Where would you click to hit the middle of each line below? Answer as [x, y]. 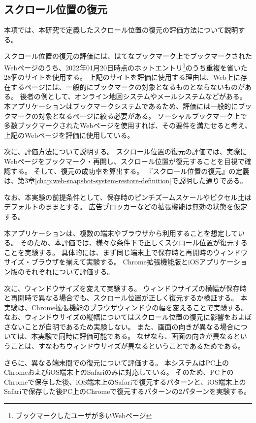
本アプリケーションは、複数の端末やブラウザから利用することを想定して [121, 233]
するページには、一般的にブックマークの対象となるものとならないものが [128, 86]
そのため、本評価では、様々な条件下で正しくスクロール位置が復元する [134, 243]
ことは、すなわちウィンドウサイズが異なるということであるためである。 [128, 346]
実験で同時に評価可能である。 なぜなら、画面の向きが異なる [136, 336]
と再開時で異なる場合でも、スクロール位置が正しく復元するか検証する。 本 [126, 298]
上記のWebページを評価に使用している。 [69, 135]
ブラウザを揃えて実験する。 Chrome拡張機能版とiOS [115, 262]
